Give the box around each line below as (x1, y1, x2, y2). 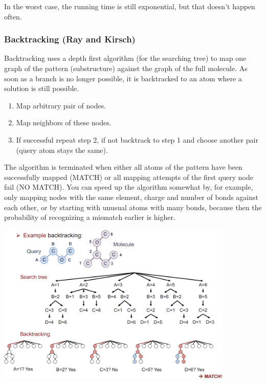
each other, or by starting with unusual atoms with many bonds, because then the (4, 201, 262, 212)
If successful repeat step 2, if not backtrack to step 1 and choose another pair (16, 134, 258, 145)
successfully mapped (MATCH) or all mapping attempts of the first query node (4, 171, 254, 182)
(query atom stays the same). (16, 144, 108, 155)
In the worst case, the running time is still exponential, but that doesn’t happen (4, 1, 255, 11)
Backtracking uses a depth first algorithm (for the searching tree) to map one (4, 53, 247, 63)
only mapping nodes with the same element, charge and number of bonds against (4, 191, 258, 202)
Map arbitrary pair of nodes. (16, 100, 106, 110)
